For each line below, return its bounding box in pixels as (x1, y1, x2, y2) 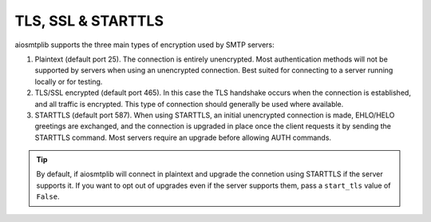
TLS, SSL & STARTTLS (14, 12, 164, 30)
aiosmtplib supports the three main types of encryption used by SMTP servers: (14, 40, 275, 50)
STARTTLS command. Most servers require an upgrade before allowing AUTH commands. (34, 133, 331, 142)
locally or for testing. (34, 77, 103, 86)
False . (36, 192, 60, 201)
